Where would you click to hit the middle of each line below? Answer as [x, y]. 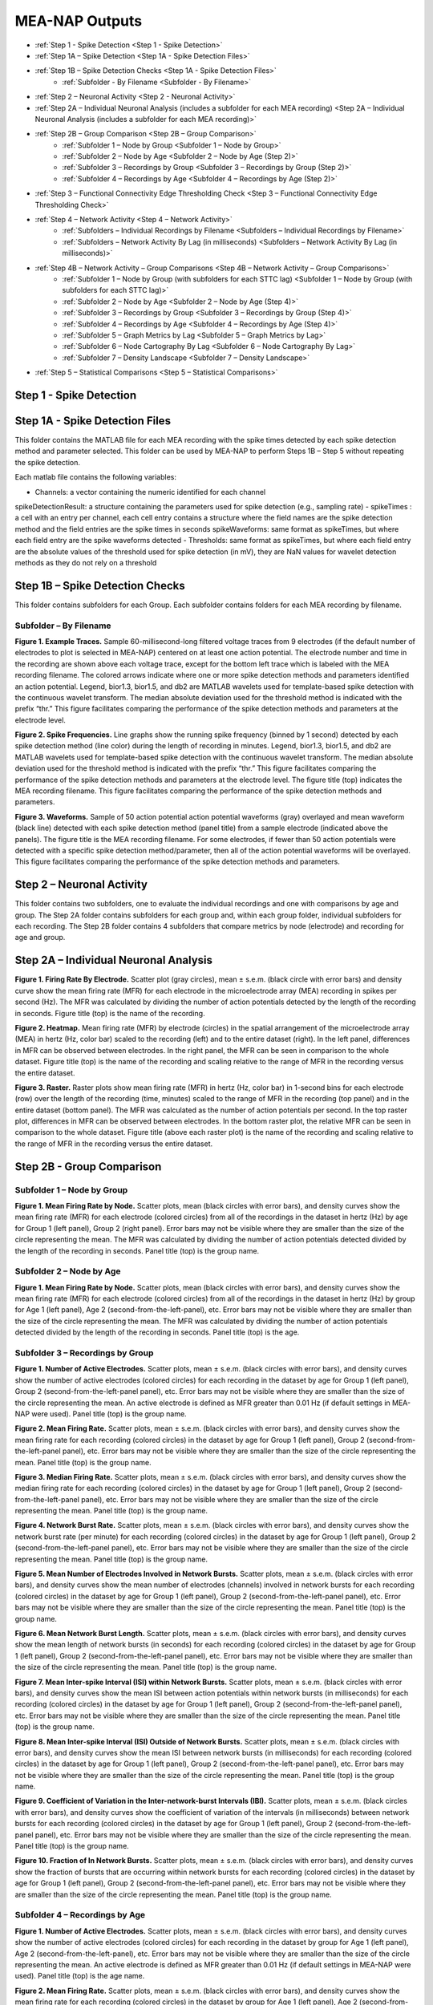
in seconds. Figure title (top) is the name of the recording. [110, 1013]
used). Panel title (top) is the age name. [80, 1976]
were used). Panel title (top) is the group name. [109, 1414]
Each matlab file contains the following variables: [95, 477]
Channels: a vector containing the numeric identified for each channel [150, 492]
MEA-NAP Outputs [79, 21]
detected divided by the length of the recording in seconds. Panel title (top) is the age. [157, 1332]
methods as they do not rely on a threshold [86, 562]
